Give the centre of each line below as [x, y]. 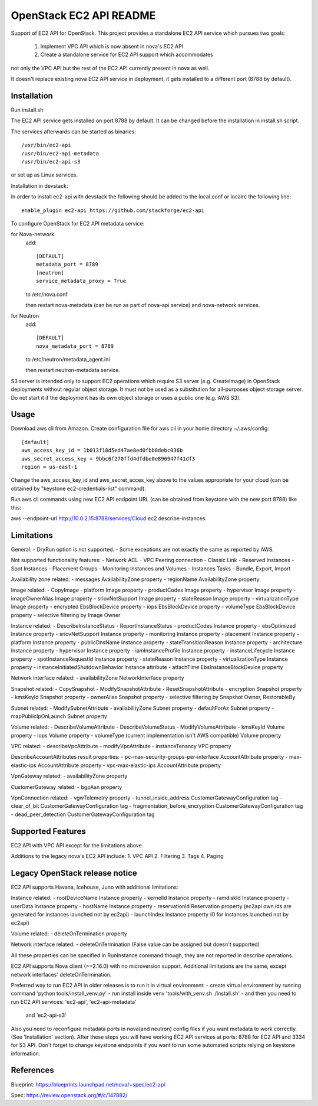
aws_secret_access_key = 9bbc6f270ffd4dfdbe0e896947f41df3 [108, 459]
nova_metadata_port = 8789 [75, 346]
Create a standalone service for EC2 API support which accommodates [127, 55]
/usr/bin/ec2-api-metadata [60, 153]
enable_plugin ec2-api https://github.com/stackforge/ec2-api [113, 210]
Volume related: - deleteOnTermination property [69, 934]
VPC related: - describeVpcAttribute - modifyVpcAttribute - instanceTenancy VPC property [121, 746]
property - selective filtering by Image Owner [66, 615]
